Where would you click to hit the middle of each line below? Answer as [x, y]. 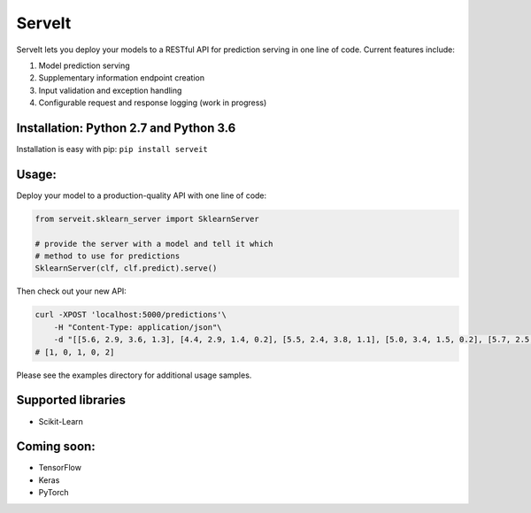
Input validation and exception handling [110, 90]
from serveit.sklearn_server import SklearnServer [147, 218]
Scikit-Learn [61, 421]
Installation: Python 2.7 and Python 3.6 [126, 128]
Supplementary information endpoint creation [122, 78]
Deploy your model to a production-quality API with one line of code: [142, 195]
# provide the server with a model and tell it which [154, 244]
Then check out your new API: [72, 291]
